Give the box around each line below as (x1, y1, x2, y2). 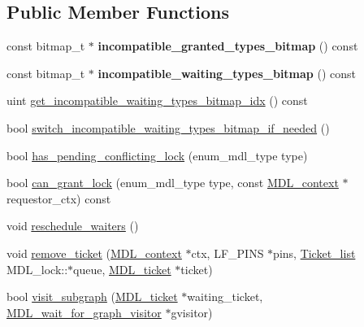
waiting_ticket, (187, 288, 263, 305)
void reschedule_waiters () (6, 217, 139, 234)
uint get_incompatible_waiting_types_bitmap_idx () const (6, 92, 308, 109)
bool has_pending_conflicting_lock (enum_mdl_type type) (6, 146, 308, 163)
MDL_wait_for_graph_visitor (6, 303, 162, 320)
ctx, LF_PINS (191, 244, 264, 261)
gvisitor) (171, 303, 213, 320)
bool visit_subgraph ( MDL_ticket (6, 288, 178, 305)
